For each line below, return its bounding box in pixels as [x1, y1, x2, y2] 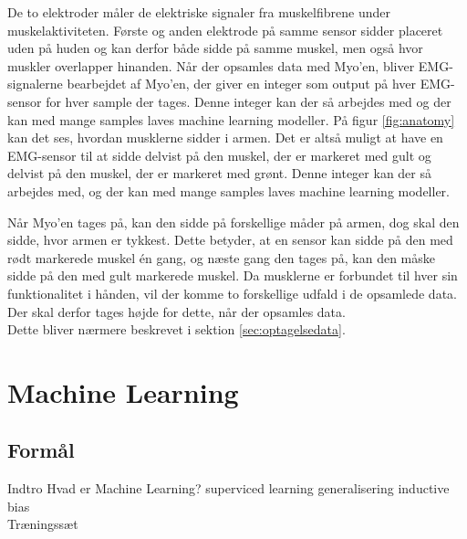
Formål [7, 436, 75, 464]
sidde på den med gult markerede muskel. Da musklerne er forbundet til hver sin [7, 266, 458, 285]
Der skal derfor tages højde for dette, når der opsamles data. [7, 301, 346, 321]
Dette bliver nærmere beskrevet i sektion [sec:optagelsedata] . [7, 320, 346, 339]
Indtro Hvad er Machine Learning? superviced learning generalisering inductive [7, 479, 450, 498]
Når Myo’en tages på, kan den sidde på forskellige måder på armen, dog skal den [7, 212, 460, 231]
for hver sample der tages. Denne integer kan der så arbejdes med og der [46, 91, 451, 111]
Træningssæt [7, 514, 78, 534]
